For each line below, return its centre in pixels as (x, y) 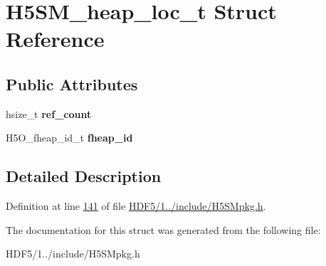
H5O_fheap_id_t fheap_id (69, 138)
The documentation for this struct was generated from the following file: (163, 229)
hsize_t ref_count (49, 113)
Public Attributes (72, 84)
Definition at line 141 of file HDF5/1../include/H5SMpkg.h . (136, 206)
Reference (55, 39)
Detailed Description (84, 176)
